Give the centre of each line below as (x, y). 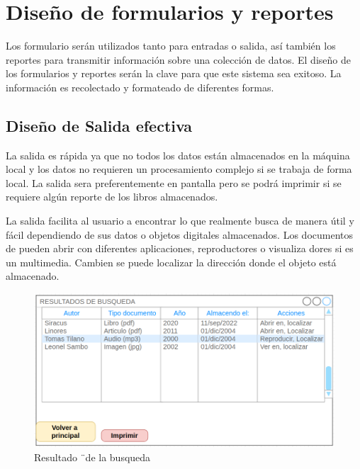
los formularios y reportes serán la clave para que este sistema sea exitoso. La (174, 73)
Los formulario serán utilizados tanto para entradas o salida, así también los (171, 46)
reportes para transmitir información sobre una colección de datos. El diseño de (178, 59)
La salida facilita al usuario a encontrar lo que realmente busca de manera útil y (180, 221)
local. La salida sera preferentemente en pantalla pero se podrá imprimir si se (174, 182)
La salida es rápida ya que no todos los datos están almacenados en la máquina (178, 155)
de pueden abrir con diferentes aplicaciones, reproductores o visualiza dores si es (180, 248)
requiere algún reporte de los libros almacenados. (112, 197)
